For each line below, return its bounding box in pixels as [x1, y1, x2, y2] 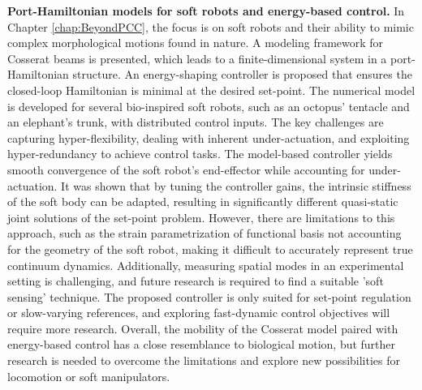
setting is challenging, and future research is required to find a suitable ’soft [7, 272, 384, 289]
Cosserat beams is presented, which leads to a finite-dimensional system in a [7, 49, 387, 66]
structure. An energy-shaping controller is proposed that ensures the [72, 66, 412, 83]
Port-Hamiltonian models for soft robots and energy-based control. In [7, 2, 405, 19]
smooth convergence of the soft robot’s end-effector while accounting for [7, 161, 365, 178]
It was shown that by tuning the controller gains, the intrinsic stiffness [61, 177, 411, 194]
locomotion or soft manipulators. [7, 367, 170, 384]
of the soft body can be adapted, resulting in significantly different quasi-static [7, 193, 398, 210]
